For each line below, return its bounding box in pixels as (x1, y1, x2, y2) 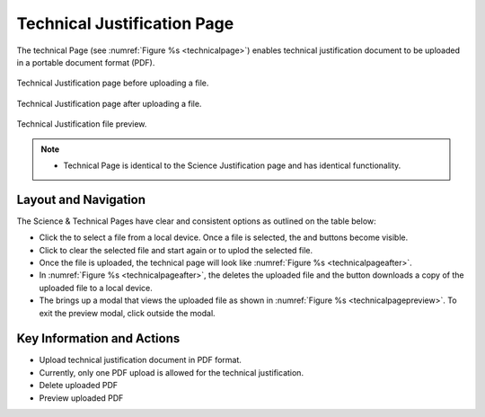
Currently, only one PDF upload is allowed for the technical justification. (39, 367, 304, 377)
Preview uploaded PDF (39, 392, 124, 404)
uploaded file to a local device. (39, 282, 153, 293)
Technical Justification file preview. (16, 119, 147, 129)
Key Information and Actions (16, 331, 181, 346)
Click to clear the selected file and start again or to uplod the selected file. (39, 244, 313, 255)
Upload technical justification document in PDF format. (39, 355, 242, 366)
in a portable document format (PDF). (16, 57, 155, 67)
